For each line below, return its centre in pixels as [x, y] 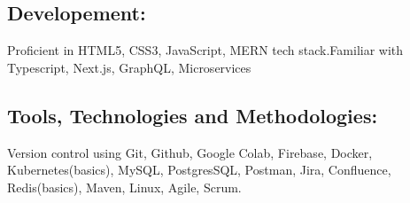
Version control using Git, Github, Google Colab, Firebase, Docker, [190, 152]
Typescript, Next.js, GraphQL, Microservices [129, 67]
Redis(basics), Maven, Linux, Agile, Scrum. [124, 187]
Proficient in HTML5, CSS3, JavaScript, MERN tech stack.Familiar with [205, 50]
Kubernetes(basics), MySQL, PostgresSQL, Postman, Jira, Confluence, [199, 170]
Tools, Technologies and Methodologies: [193, 115]
